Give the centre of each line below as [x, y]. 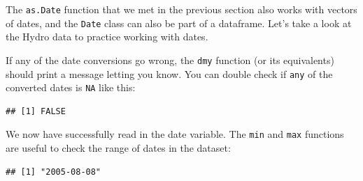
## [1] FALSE [36, 111]
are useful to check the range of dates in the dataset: [118, 148]
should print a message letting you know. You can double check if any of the [169, 73]
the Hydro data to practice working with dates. [107, 37]
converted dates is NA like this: [71, 87]
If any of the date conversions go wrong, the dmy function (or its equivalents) [170, 60]
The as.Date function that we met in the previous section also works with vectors [181, 9]
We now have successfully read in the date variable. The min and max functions [175, 134]
